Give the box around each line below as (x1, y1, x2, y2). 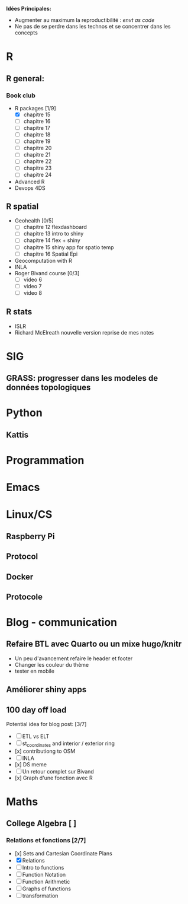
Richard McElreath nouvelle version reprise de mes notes (14, 329, 154, 336)
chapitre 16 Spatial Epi (23, 250, 78, 257)
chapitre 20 (23, 145, 52, 152)
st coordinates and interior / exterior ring (22, 740, 115, 748)
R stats (6, 307, 33, 317)
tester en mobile (14, 667, 55, 674)
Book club (6, 91, 35, 100)
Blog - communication (6, 616, 117, 629)
